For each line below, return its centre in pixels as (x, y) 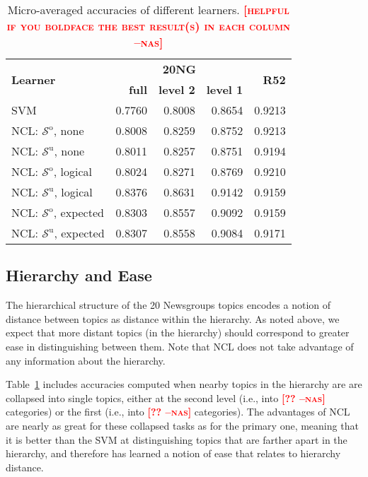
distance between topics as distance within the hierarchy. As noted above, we (173, 318)
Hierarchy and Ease (79, 275)
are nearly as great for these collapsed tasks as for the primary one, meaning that (182, 425)
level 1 (225, 89)
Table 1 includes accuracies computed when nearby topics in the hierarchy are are (184, 384)
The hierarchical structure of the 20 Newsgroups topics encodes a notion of (168, 305)
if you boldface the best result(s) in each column (148, 26)
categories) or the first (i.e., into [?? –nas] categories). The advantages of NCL (178, 412)
